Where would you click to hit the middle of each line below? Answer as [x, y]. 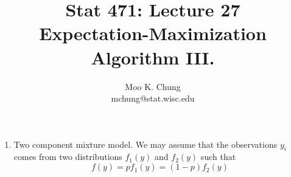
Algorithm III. [153, 57]
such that [218, 157]
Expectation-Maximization [153, 33]
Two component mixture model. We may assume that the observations [145, 144]
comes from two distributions [68, 157]
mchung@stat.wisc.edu [153, 98]
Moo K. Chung [153, 86]
